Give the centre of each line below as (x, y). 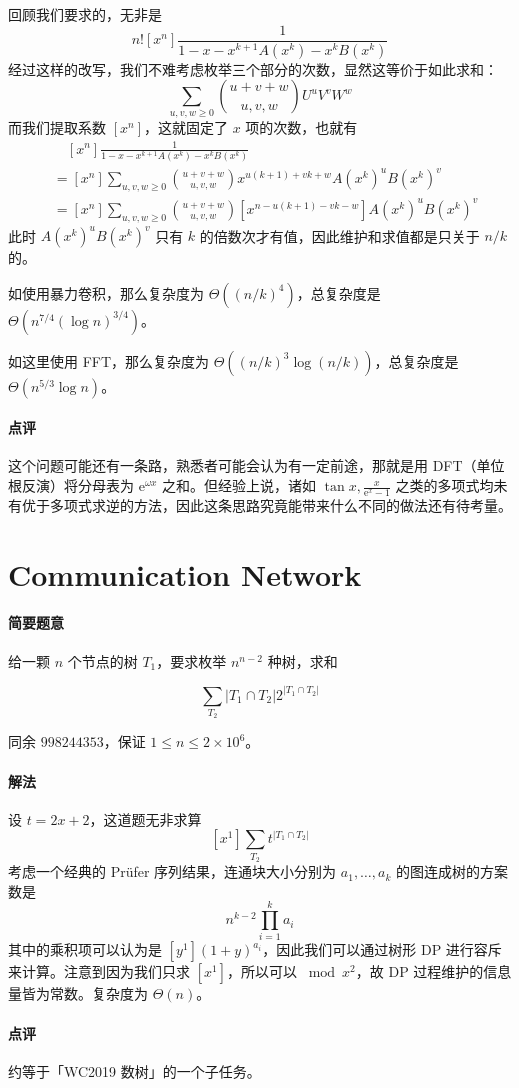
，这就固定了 (186, 127)
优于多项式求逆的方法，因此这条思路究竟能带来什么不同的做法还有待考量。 (266, 504)
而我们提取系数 (57, 127)
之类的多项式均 (444, 485)
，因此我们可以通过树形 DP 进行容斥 (382, 949)
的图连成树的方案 (452, 871)
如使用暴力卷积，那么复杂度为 (106, 292)
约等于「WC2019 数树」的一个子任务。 (134, 1070)
